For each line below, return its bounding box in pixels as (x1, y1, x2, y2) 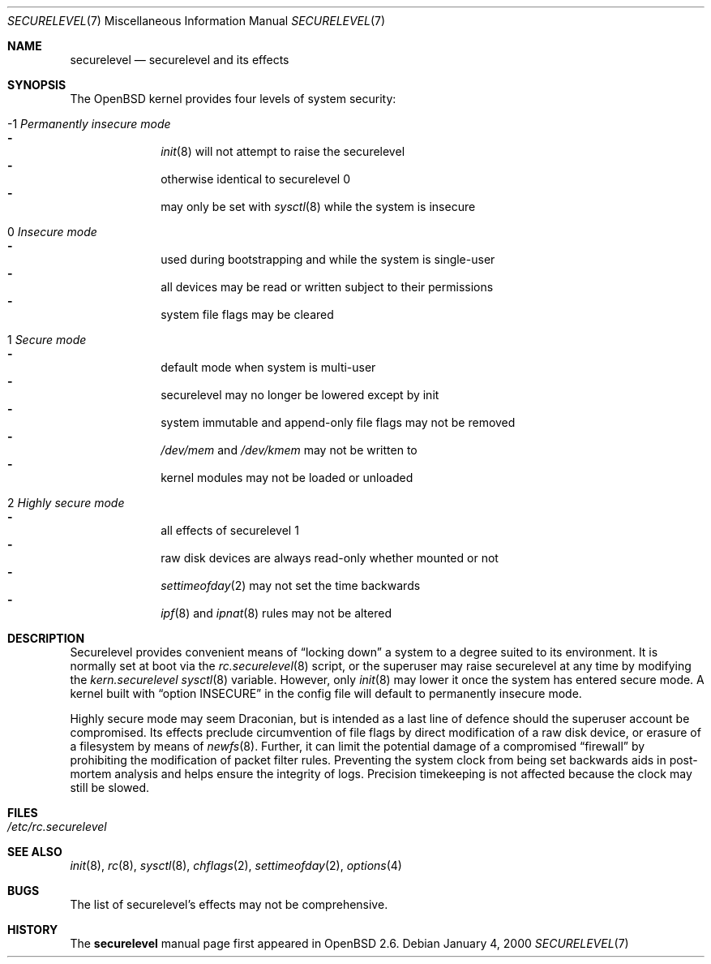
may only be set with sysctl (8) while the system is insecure (161, 200, 476, 213)
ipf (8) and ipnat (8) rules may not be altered (161, 606, 392, 620)
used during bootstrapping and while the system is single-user (161, 252, 495, 266)
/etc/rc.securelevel (7, 820, 107, 833)
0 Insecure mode (7, 225, 97, 239)
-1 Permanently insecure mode (7, 117, 171, 131)
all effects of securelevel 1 (161, 523, 299, 537)
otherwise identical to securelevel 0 (161, 172, 351, 186)
